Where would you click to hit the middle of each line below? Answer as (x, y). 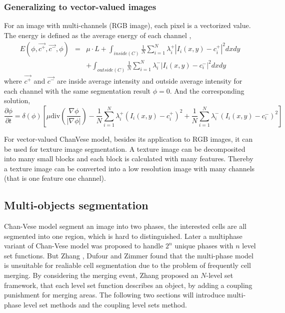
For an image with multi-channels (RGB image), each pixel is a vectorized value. (127, 25)
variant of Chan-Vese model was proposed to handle (84, 246)
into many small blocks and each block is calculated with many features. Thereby (129, 159)
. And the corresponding (207, 90)
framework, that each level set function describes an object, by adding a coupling (128, 285)
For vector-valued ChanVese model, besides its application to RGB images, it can (128, 138)
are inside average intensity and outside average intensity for (149, 81)
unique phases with (204, 246)
